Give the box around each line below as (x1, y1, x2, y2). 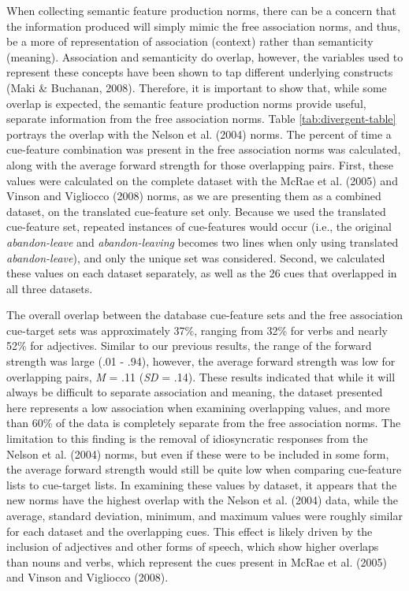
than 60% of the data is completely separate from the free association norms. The (6, 414, 401, 431)
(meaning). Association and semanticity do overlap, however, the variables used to (6, 48, 403, 65)
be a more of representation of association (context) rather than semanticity (6, 33, 374, 50)
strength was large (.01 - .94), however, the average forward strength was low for (6, 353, 396, 370)
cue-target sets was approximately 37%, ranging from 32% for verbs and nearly (6, 322, 388, 338)
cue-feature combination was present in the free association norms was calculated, (6, 141, 401, 158)
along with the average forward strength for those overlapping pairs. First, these (6, 156, 393, 173)
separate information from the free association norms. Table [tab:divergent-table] (6, 110, 396, 127)
